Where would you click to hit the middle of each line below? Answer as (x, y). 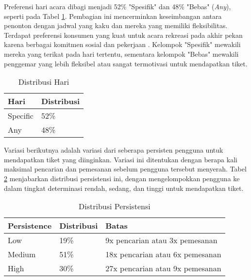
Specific (21, 116)
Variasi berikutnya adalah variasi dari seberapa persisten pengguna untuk (114, 150)
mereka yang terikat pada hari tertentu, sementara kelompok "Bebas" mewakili (121, 54)
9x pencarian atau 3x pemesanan (161, 240)
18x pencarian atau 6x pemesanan (163, 254)
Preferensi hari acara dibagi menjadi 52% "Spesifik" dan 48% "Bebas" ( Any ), (117, 6)
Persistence (30, 226)
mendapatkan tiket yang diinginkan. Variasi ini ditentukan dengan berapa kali (121, 159)
